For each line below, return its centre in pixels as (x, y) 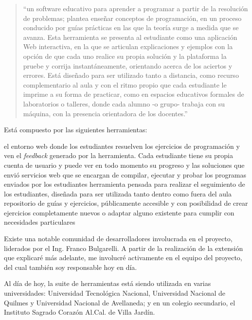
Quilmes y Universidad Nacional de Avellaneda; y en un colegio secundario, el (120, 302)
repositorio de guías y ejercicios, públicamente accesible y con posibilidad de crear (126, 203)
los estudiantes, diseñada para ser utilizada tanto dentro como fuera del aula (118, 193)
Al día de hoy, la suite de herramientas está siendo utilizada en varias (108, 283)
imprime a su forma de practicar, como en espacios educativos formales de (134, 94)
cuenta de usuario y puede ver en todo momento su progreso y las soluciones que (124, 165)
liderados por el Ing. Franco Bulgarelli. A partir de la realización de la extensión (124, 248)
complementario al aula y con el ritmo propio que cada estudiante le (125, 84)
